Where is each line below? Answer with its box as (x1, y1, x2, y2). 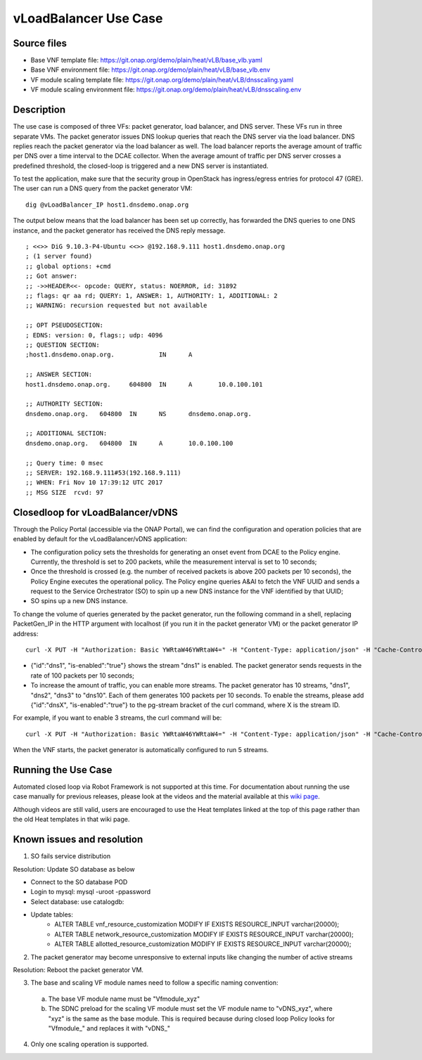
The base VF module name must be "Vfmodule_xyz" (48, 995, 200, 1003)
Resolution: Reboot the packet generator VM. (13, 966, 144, 974)
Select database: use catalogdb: (30, 897, 124, 906)
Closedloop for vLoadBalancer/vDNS (13, 506, 179, 518)
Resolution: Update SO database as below (13, 865, 135, 873)
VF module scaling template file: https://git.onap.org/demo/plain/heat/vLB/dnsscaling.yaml (30, 75, 294, 84)
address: (13, 629, 39, 638)
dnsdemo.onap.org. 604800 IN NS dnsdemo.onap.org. (25, 410, 252, 418)
